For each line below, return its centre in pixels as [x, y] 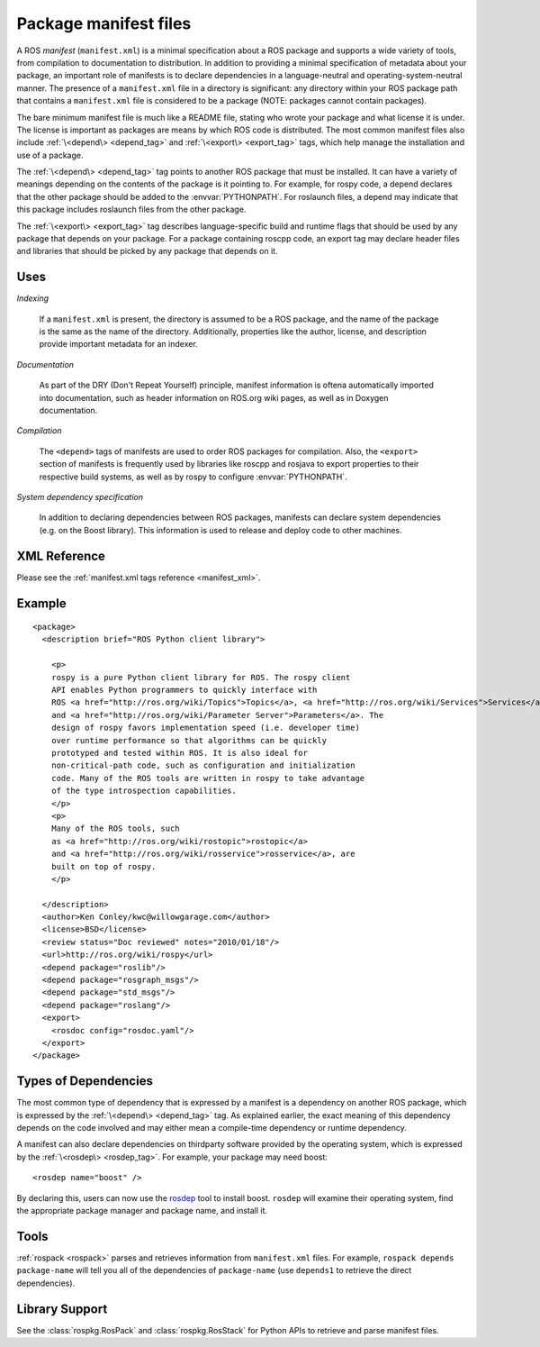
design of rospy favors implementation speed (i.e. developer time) [205, 728]
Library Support [62, 1309]
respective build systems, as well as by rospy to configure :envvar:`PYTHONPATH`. [193, 477]
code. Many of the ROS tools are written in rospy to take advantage [208, 778]
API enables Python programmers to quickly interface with [184, 690]
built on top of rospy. [103, 866]
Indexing [33, 298]
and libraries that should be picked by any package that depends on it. [147, 251]
